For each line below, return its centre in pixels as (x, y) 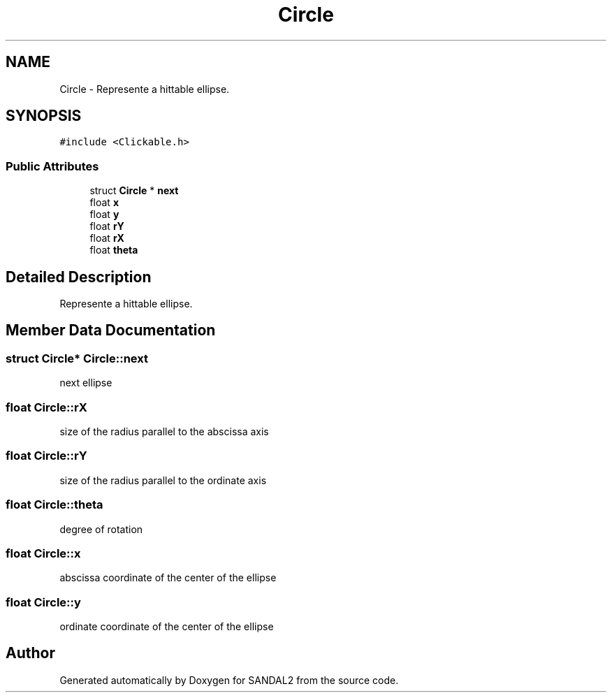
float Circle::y (43, 602)
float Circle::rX (46, 407)
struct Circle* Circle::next (77, 358)
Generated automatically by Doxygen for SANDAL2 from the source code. (229, 680)
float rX (107, 238)
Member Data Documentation (111, 330)
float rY (107, 226)
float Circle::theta (54, 505)
